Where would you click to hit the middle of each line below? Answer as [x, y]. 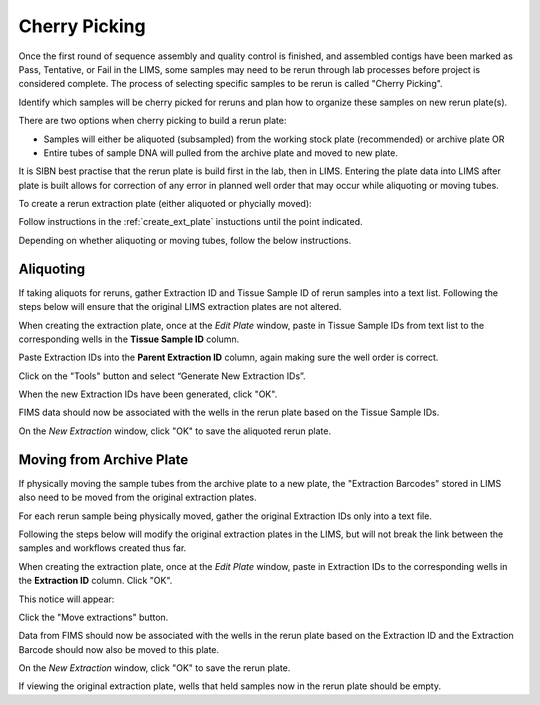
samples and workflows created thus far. [102, 548]
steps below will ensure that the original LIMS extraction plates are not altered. [180, 307]
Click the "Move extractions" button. [93, 617]
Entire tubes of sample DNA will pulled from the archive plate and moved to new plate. [221, 152]
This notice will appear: [66, 599]
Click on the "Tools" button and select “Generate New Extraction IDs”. [162, 376]
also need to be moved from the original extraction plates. [137, 497]
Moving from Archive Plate [103, 459]
